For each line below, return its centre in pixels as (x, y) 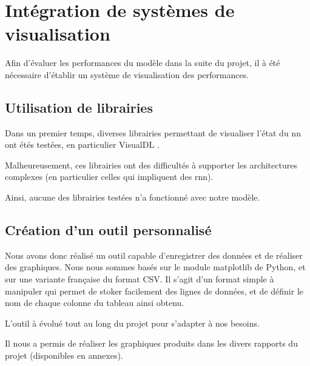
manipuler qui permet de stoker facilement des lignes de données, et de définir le (154, 291)
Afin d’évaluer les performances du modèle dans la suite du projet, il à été (143, 63)
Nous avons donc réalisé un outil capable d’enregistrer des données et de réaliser (154, 255)
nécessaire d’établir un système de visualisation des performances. (127, 74)
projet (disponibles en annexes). (64, 355)
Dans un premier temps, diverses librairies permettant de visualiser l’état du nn (153, 132)
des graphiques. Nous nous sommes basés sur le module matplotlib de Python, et (155, 267)
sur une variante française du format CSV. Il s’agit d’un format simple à (140, 279)
